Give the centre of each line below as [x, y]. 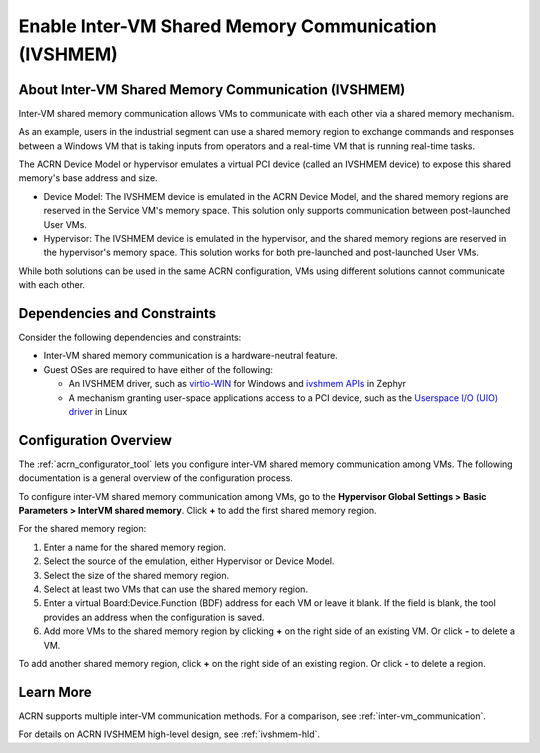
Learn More [55, 691]
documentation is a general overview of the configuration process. [156, 478]
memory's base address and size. [88, 178]
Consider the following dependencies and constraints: [130, 337]
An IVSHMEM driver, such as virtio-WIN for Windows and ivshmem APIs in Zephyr [237, 384]
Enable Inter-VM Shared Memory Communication [227, 26]
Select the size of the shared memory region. [136, 575]
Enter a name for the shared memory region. [135, 547]
